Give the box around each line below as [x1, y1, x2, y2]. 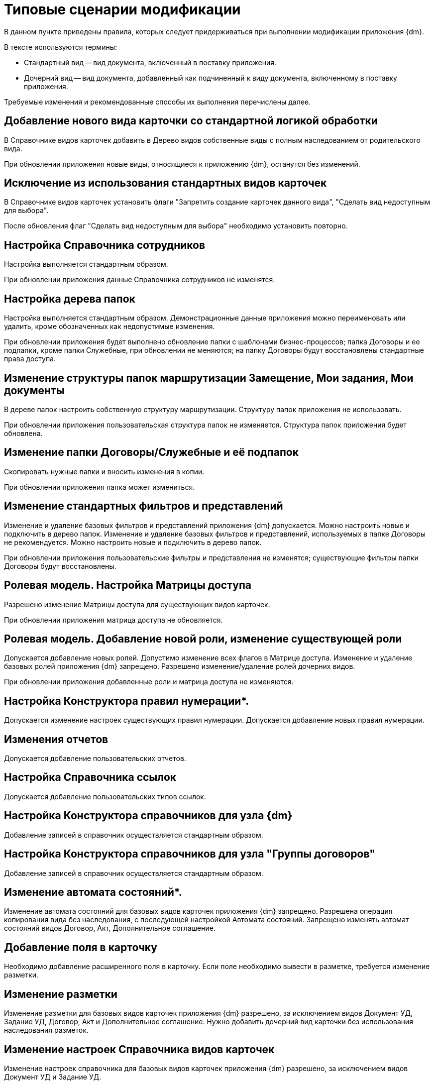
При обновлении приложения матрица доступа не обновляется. [4, 615, 223, 624]
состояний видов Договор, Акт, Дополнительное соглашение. [4, 924, 216, 933]
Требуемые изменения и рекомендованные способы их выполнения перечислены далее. [4, 97, 311, 106]
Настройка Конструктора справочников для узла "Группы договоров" [4, 848, 375, 861]
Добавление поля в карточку [4, 941, 157, 954]
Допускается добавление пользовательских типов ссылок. [4, 792, 206, 801]
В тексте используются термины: [4, 42, 117, 51]
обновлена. [4, 429, 43, 437]
